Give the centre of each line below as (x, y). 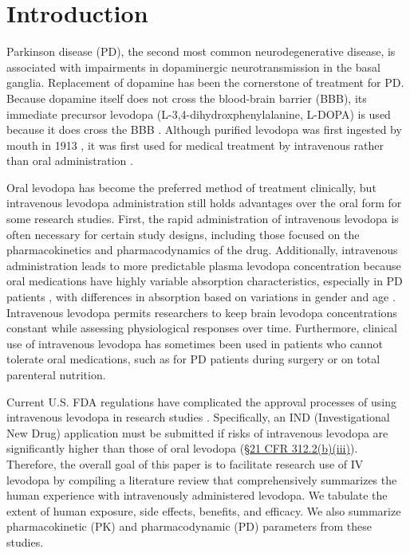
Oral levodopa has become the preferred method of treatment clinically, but (191, 187)
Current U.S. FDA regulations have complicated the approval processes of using (202, 401)
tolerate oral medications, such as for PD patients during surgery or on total (193, 359)
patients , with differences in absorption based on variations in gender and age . (201, 297)
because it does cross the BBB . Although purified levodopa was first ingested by (204, 129)
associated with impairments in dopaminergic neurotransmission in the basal (193, 67)
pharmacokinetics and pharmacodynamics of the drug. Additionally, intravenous (202, 250)
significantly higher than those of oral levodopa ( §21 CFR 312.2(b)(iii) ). (182, 448)
